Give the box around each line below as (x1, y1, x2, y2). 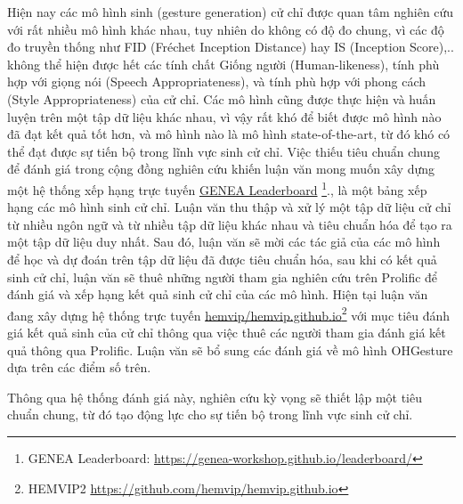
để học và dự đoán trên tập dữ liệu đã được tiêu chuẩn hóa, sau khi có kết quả (7, 249, 437, 268)
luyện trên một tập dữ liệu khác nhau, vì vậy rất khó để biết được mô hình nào (7, 107, 442, 126)
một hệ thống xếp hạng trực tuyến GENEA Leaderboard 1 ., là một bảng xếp (7, 177, 427, 199)
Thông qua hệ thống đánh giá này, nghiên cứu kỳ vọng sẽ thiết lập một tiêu (7, 387, 423, 406)
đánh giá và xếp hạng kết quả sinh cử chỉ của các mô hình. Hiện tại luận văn (7, 285, 428, 304)
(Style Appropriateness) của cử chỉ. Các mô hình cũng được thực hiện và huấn (7, 89, 436, 108)
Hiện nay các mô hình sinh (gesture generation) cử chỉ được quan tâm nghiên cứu (7, 3, 454, 20)
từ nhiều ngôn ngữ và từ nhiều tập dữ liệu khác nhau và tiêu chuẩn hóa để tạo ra (7, 215, 452, 233)
